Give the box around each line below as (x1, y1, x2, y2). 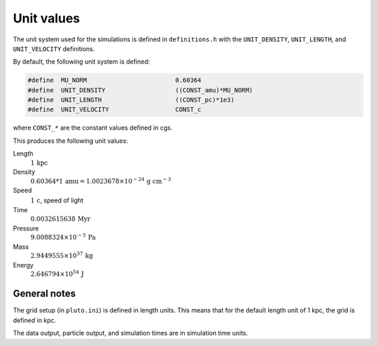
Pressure (13, 224, 39, 233)
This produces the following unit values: (13, 137, 129, 145)
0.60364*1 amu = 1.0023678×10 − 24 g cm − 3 (30, 176, 171, 185)
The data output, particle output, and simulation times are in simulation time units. (13, 329, 248, 338)
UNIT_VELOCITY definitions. (13, 44, 95, 53)
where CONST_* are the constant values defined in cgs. (13, 123, 173, 132)
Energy (13, 261, 34, 269)
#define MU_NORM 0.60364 (27, 76, 202, 84)
